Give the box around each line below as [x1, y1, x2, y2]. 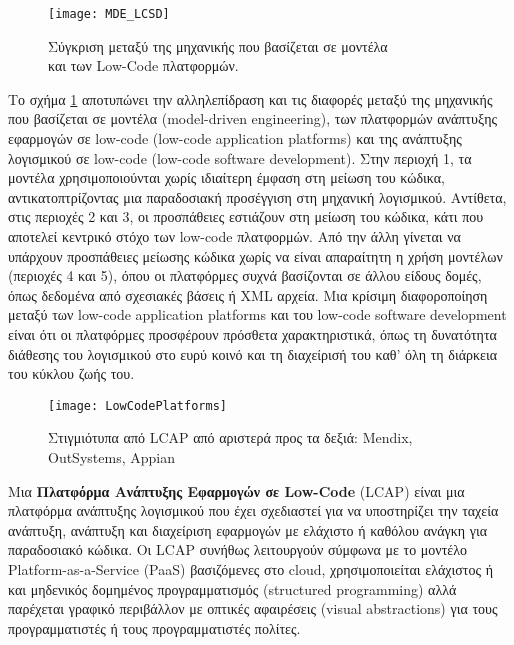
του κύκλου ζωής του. [8, 363, 135, 384]
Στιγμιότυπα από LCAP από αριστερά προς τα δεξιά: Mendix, [48, 427, 413, 448]
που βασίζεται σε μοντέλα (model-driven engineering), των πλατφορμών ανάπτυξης [8, 108, 498, 129]
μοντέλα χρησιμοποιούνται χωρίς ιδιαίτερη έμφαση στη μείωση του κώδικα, [8, 167, 446, 188]
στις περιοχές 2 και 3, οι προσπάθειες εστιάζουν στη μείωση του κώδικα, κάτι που [8, 206, 484, 227]
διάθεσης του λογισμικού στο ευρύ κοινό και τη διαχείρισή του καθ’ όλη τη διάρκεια [8, 343, 498, 364]
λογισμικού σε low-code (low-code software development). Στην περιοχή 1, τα [8, 147, 472, 168]
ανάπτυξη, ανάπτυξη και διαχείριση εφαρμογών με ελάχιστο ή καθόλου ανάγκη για [8, 519, 488, 540]
